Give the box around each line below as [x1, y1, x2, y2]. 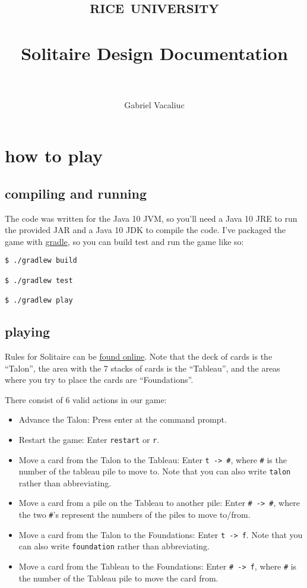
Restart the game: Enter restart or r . [18, 433, 160, 445]
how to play [5, 143, 103, 168]
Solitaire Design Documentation [21, 40, 288, 65]
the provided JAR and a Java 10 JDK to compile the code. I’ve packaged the [5, 224, 286, 236]
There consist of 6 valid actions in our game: [5, 393, 167, 405]
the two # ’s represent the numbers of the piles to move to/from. [18, 508, 251, 521]
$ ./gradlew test [5, 276, 73, 285]
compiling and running [5, 184, 147, 202]
